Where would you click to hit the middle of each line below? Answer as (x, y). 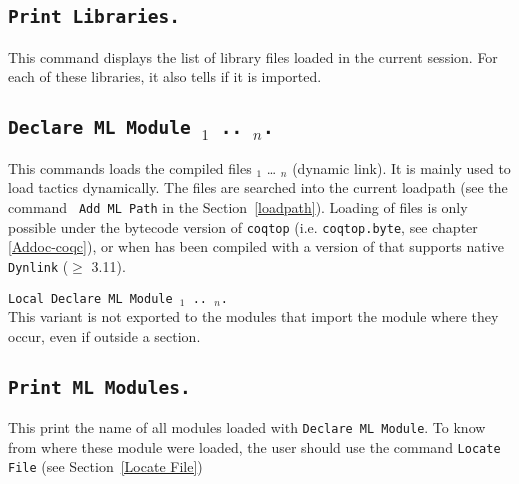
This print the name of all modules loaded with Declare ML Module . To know (247, 427)
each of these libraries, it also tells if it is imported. (165, 76)
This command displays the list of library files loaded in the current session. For (253, 56)
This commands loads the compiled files (130, 167)
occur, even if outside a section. (104, 335)
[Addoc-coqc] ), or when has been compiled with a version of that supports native (256, 246)
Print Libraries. (94, 17)
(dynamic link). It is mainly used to (401, 167)
